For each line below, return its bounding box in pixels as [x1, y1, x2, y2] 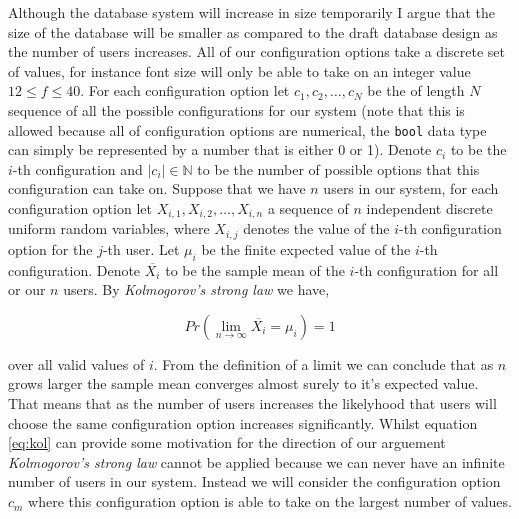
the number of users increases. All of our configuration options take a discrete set [8, 41, 505, 62]
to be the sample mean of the [165, 259, 345, 280]
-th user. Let [102, 238, 180, 259]
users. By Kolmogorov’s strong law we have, [63, 279, 330, 300]
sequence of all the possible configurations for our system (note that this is [8, 99, 465, 120]
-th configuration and [12, 158, 143, 179]
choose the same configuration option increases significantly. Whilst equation [8, 412, 478, 433]
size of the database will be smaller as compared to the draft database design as [8, 21, 498, 42]
